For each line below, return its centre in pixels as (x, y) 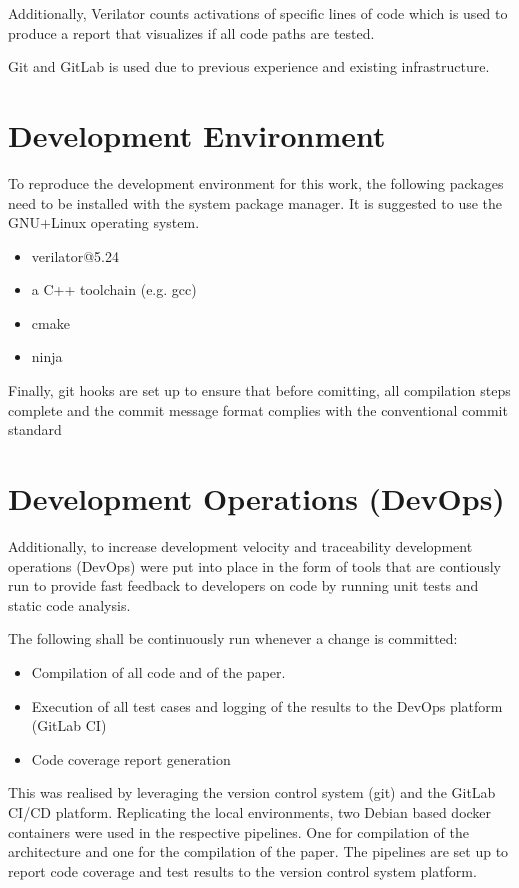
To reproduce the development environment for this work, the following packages (256, 182)
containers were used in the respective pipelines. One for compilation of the (238, 831)
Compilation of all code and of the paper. (158, 671)
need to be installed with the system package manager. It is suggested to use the (255, 202)
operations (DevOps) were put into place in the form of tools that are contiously (254, 565)
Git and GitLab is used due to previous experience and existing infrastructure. (249, 66)
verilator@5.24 (75, 255)
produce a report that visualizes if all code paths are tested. (191, 32)
